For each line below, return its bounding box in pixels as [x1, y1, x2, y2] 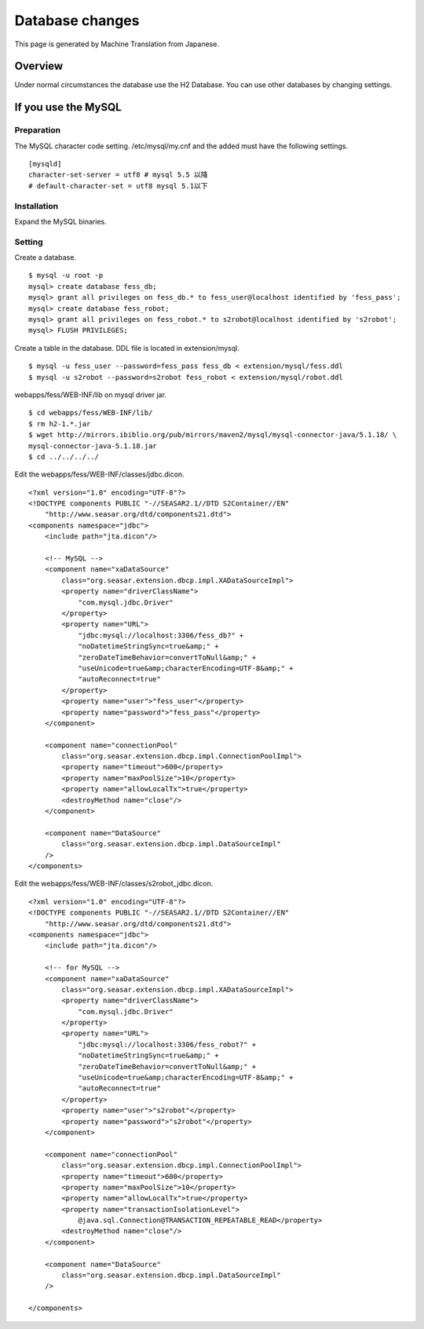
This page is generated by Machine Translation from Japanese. [14, 39, 220, 49]
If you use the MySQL [14, 100, 122, 114]
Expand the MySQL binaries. [14, 217, 107, 226]
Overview [14, 60, 64, 73]
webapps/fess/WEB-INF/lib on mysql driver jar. [14, 389, 166, 400]
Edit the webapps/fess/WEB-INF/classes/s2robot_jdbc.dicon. [14, 879, 214, 889]
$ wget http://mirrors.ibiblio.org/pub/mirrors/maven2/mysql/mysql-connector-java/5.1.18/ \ [28, 430, 397, 440]
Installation [14, 200, 59, 211]
